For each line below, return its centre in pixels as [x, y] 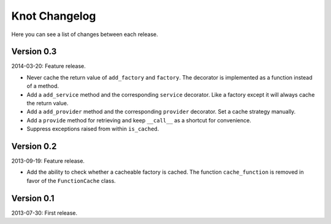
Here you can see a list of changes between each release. [85, 34]
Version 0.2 [34, 146]
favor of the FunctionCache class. [71, 181]
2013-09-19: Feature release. [48, 161]
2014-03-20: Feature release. [48, 66]
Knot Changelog [54, 16]
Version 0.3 [34, 52]
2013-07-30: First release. [44, 213]
